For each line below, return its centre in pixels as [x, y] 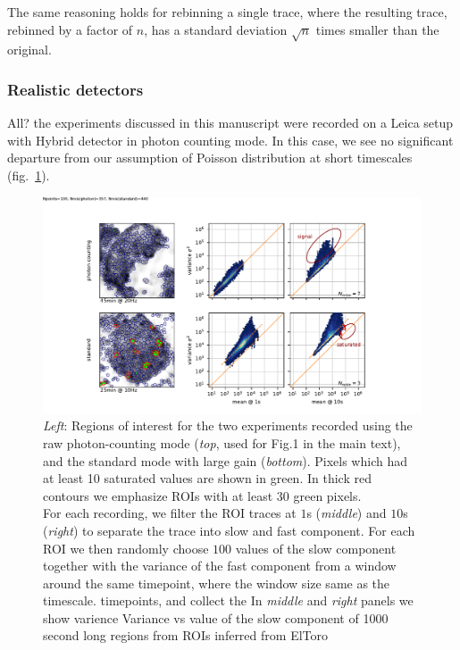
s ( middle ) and [347, 513]
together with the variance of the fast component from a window [220, 566]
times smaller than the [377, 29]
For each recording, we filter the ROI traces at [170, 513]
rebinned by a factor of [70, 29]
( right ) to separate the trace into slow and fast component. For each [229, 530]
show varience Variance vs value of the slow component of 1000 [216, 617]
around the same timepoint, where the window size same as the [217, 583]
